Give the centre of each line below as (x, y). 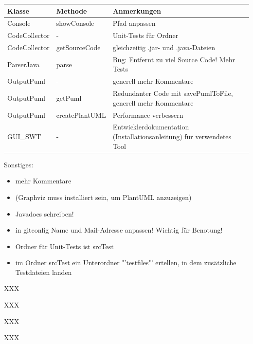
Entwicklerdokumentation (151, 127)
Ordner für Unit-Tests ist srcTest (64, 246)
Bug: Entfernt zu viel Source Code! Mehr (174, 59)
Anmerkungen (137, 10)
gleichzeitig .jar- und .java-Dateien (164, 47)
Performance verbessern (148, 115)
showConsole (75, 23)
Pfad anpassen (134, 23)
